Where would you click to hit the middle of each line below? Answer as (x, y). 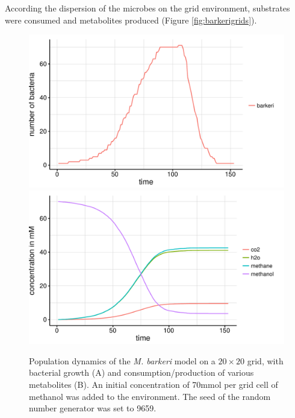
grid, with (265, 360)
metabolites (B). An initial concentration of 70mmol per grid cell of (154, 385)
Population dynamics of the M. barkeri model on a (122, 360)
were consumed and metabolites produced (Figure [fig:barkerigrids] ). (131, 20)
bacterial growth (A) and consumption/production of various (141, 372)
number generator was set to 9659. (93, 408)
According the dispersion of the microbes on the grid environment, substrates (147, 8)
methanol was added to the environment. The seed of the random (150, 396)
